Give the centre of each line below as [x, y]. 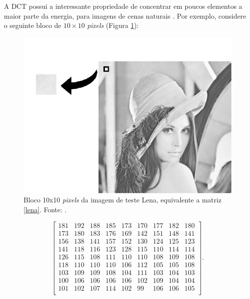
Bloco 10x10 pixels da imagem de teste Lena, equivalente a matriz [123, 200]
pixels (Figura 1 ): [113, 25]
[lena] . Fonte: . [45, 209]
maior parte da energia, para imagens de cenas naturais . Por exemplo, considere [125, 15]
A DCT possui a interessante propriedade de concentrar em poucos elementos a [123, 6]
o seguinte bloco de [33, 25]
